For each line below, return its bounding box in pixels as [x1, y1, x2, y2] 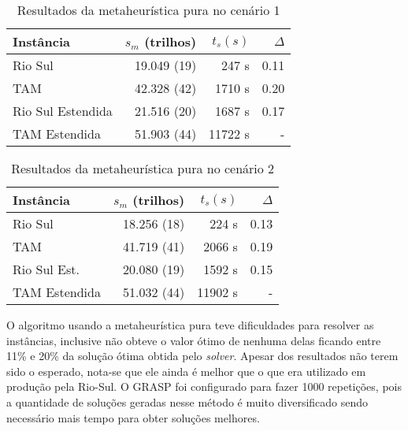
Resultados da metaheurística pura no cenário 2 [11, 159, 275, 177]
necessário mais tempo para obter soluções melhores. [6, 409, 260, 425]
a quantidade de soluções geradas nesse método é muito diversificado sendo [6, 393, 369, 410]
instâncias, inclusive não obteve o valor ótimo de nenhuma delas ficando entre [6, 332, 381, 348]
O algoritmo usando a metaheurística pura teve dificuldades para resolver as [6, 317, 374, 333]
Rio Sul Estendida [13, 102, 113, 120]
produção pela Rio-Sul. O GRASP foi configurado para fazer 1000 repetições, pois [6, 378, 402, 395]
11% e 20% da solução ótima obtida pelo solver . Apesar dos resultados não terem [6, 347, 399, 364]
